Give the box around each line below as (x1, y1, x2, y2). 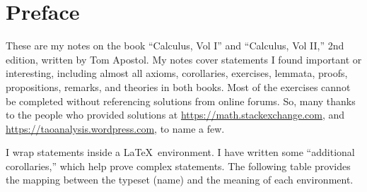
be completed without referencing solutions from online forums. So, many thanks (6, 93, 356, 108)
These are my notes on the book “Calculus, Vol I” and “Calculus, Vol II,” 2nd (6, 38, 344, 53)
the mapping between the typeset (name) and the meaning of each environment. (6, 172, 354, 187)
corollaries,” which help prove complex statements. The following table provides (6, 158, 351, 173)
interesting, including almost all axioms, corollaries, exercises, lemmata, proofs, (6, 66, 348, 80)
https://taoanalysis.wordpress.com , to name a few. (6, 121, 225, 136)
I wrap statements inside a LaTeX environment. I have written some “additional (6, 145, 355, 160)
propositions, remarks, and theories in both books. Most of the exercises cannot (6, 79, 351, 94)
